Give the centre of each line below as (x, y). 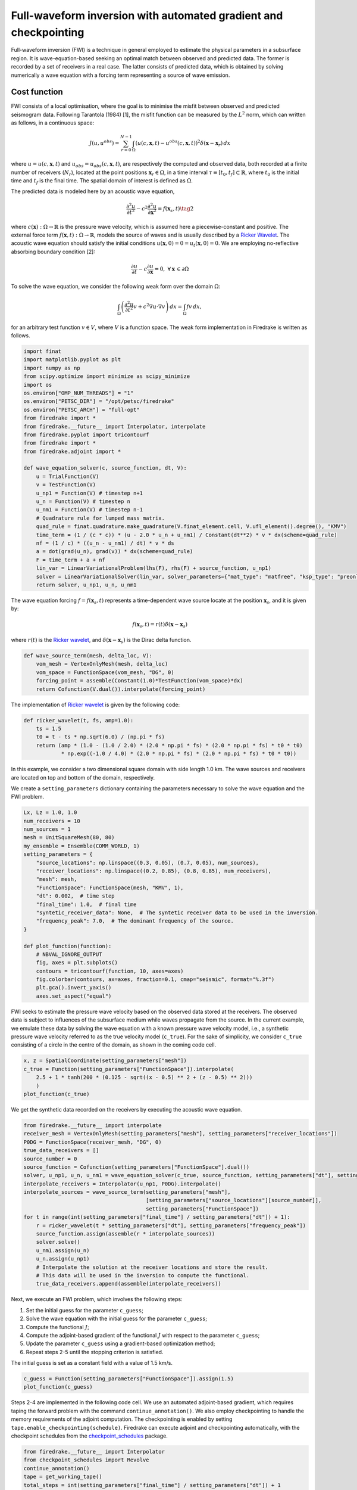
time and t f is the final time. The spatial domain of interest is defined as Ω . (102, 181)
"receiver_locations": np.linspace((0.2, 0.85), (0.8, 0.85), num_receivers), (154, 871)
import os (38, 385)
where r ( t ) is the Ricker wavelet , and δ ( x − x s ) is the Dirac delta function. (101, 641)
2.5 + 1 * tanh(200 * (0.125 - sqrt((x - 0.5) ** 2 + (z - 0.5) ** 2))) (144, 1078)
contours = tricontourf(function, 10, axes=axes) (110, 971)
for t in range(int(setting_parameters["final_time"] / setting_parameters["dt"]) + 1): (157, 1217)
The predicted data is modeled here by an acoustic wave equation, (93, 191)
